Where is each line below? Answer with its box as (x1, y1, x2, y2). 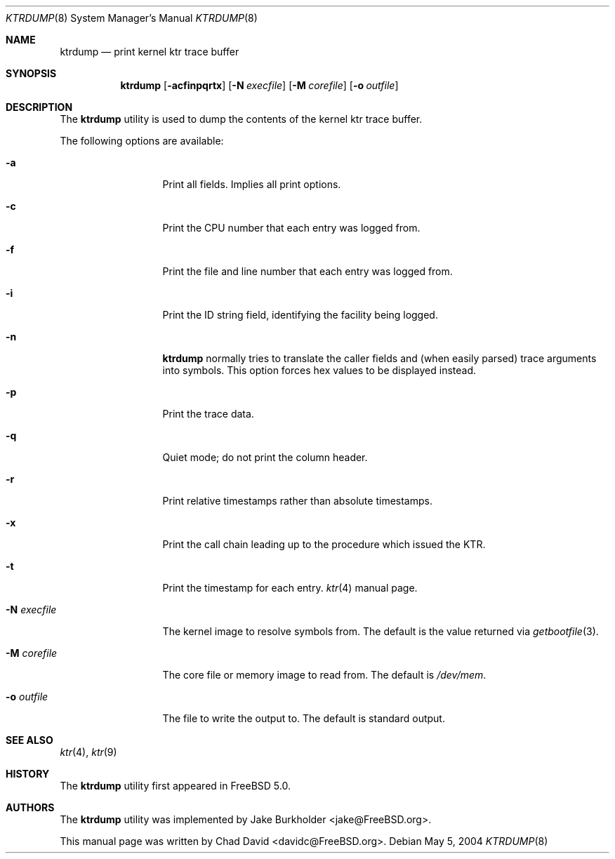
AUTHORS (6, 801, 55, 813)
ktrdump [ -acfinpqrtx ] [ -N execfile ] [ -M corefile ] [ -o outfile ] (120, 79, 399, 91)
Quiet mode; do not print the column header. (162, 451, 368, 463)
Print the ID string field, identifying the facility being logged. (162, 309, 438, 321)
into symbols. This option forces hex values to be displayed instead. (162, 364, 477, 376)
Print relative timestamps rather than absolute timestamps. (162, 495, 432, 507)
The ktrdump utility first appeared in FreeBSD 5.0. (60, 780, 291, 792)
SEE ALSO (6, 734, 53, 746)
